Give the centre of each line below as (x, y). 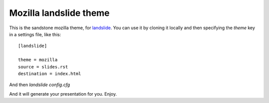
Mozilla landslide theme (59, 13)
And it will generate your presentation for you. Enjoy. (63, 94)
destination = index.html (50, 74)
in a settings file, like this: (35, 34)
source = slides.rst (43, 67)
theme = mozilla (38, 60)
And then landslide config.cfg (40, 85)
